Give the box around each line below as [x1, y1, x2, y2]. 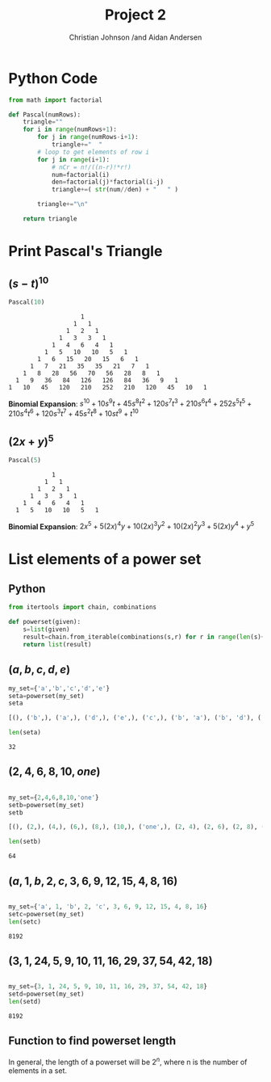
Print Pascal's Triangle [8, 242, 163, 260]
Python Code [8, 69, 98, 87]
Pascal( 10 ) [8, 297, 45, 306]
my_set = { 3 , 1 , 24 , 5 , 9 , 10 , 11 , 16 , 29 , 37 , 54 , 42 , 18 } [8, 983, 208, 991]
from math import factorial [8, 95, 103, 104]
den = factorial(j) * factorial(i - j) [51, 178, 164, 187]
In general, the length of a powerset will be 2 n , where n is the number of [8, 1055, 248, 1067]
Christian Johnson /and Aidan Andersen [69, 32, 202, 42]
